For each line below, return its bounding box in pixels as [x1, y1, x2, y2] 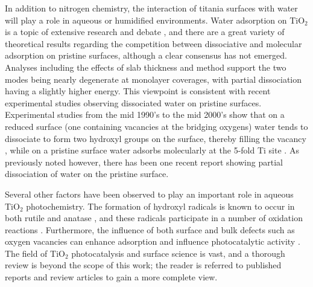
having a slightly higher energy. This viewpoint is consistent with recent [5, 85, 271, 97]
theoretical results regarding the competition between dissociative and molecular [5, 37, 302, 50]
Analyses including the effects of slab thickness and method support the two [5, 60, 286, 73]
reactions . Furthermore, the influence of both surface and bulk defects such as [5, 223, 295, 236]
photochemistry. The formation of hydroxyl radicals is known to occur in [26, 199, 295, 212]
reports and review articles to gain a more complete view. [5, 271, 218, 283]
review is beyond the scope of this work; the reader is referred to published [5, 259, 282, 271]
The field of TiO [5, 247, 65, 259]
